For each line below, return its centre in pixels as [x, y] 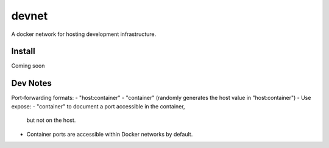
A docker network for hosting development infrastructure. [84, 34]
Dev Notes [31, 83]
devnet [30, 16]
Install [23, 51]
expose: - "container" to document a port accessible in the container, [98, 106]
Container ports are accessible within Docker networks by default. [110, 134]
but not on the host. [51, 120]
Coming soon [28, 66]
